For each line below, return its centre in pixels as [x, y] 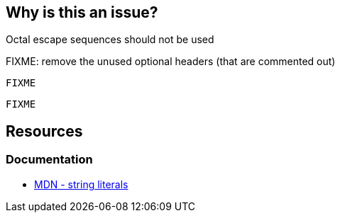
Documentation [49, 160]
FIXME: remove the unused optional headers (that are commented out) [171, 62]
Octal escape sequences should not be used [110, 40]
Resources [44, 131]
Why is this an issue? [82, 12]
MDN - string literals [81, 184]
